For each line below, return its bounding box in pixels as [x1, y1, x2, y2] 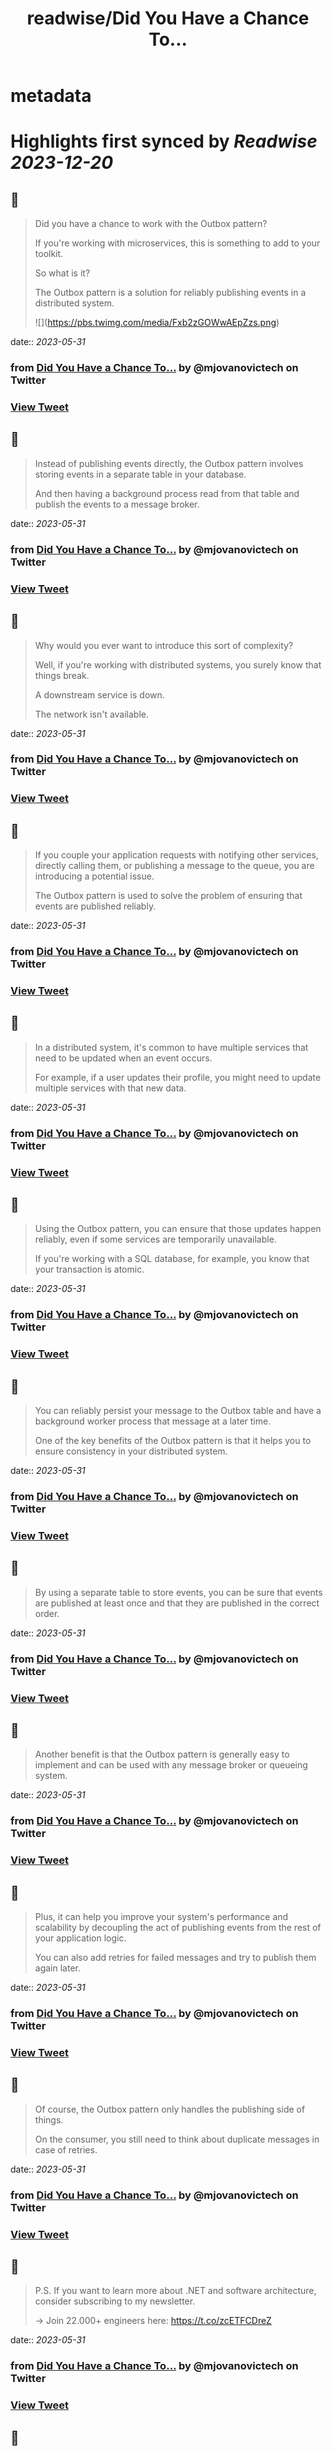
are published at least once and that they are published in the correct [34, 1597, 320, 1609]
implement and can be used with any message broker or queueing [34, 1759, 308, 1771]
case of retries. [34, 2143, 98, 2156]
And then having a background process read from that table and [34, 487, 300, 499]
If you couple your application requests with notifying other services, [34, 849, 319, 861]
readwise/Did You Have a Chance [26, 7, 310, 30]
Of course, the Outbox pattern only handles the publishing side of [34, 2103, 306, 2115]
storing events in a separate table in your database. [34, 468, 247, 480]
